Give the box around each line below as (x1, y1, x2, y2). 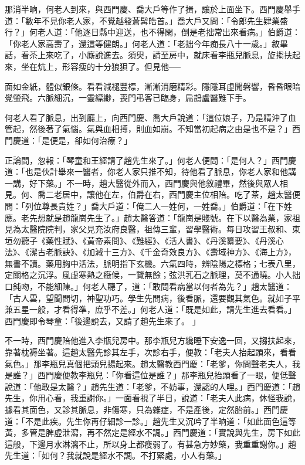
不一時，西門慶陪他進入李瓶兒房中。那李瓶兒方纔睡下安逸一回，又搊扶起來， (5, 334, 300, 347)
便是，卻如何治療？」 (49, 134, 132, 146)
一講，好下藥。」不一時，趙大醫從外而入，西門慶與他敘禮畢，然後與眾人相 (5, 177, 288, 189)
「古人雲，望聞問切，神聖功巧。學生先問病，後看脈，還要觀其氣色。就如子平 (5, 291, 300, 304)
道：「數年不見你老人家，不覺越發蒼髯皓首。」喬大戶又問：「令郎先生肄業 (5, 14, 280, 26)
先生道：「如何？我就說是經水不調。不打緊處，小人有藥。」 (5, 449, 226, 461)
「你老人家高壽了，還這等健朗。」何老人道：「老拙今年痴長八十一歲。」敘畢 (5, 37, 288, 49)
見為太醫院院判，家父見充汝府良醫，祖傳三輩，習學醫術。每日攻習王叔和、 (5, 223, 292, 235)
